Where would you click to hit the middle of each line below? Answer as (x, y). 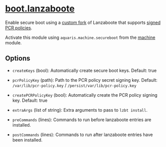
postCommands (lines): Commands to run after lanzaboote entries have (83, 135)
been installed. (28, 140)
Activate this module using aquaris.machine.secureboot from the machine (80, 37)
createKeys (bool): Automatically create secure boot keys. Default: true (84, 70)
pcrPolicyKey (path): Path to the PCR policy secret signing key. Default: (85, 80)
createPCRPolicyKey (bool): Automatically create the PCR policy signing (85, 95)
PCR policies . (19, 27)
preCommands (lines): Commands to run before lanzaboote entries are (82, 120)
